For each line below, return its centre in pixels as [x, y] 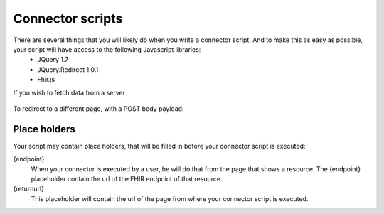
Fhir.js [46, 80]
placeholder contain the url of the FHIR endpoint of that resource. [127, 178]
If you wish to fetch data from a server [69, 92]
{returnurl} [28, 189]
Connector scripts [68, 18]
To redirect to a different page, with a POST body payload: [98, 108]
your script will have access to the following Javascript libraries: [107, 49]
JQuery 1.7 [53, 60]
